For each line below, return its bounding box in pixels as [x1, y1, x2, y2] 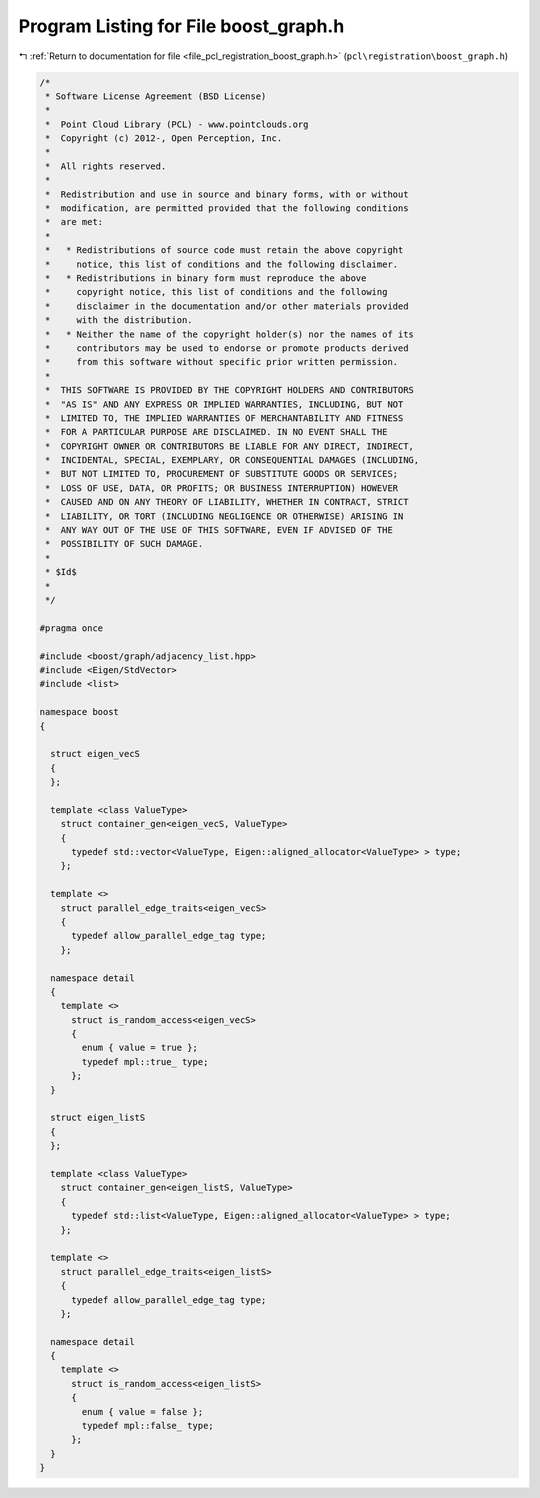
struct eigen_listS [50, 1112, 146, 1124]
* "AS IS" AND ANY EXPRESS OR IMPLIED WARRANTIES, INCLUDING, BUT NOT [45, 398, 404, 410]
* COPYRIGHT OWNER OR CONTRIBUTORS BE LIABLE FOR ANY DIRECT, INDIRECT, [45, 440, 415, 452]
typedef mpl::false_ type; [81, 1420, 214, 1432]
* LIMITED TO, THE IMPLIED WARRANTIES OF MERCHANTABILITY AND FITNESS [45, 412, 404, 424]
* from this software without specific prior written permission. [45, 356, 399, 368]
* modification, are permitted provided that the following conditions [45, 203, 409, 214]
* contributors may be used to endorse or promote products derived [45, 342, 409, 354]
